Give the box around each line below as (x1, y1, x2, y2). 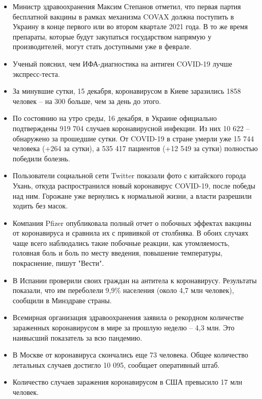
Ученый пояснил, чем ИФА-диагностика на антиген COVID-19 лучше (12, 58, 232, 69)
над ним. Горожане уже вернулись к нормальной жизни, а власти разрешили (12, 190, 252, 201)
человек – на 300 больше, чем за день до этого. (12, 95, 161, 106)
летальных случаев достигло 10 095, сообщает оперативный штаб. (12, 359, 220, 370)
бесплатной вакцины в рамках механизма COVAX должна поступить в (12, 11, 234, 22)
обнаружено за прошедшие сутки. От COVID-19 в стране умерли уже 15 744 (12, 133, 254, 143)
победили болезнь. (12, 153, 70, 163)
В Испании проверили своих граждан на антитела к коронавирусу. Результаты (12, 275, 257, 285)
